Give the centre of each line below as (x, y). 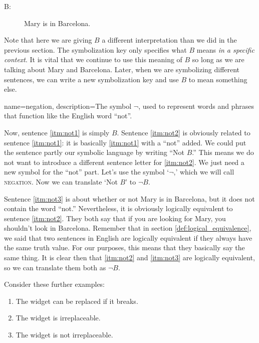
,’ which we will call (204, 172)
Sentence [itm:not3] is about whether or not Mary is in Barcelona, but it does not (129, 198)
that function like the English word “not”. (68, 116)
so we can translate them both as (55, 267)
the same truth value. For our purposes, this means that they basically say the (124, 247)
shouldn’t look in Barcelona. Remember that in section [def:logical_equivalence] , (128, 228)
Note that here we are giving (48, 40)
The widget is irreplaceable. (58, 318)
